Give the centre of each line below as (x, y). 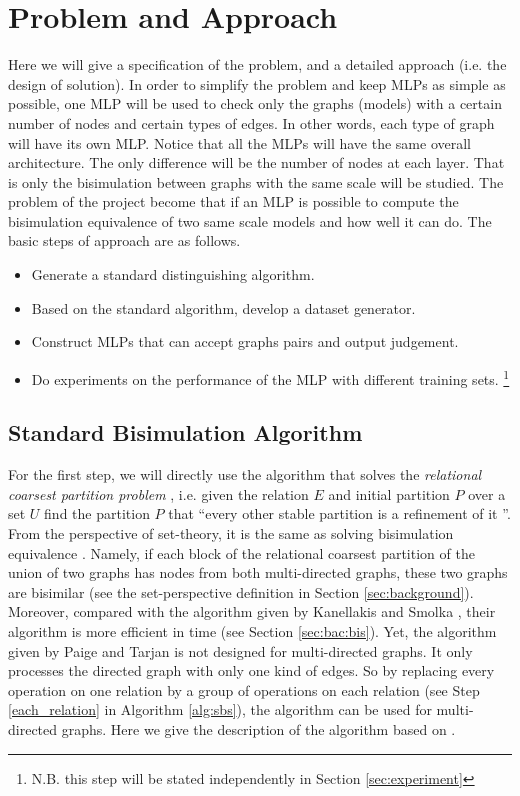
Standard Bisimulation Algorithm (185, 432)
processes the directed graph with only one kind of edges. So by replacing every (251, 670)
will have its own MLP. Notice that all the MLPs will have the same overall (240, 142)
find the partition (97, 513)
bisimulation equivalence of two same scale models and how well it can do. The (250, 220)
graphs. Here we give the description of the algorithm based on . (258, 729)
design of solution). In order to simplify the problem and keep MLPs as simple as (257, 83)
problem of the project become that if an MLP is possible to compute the (233, 201)
